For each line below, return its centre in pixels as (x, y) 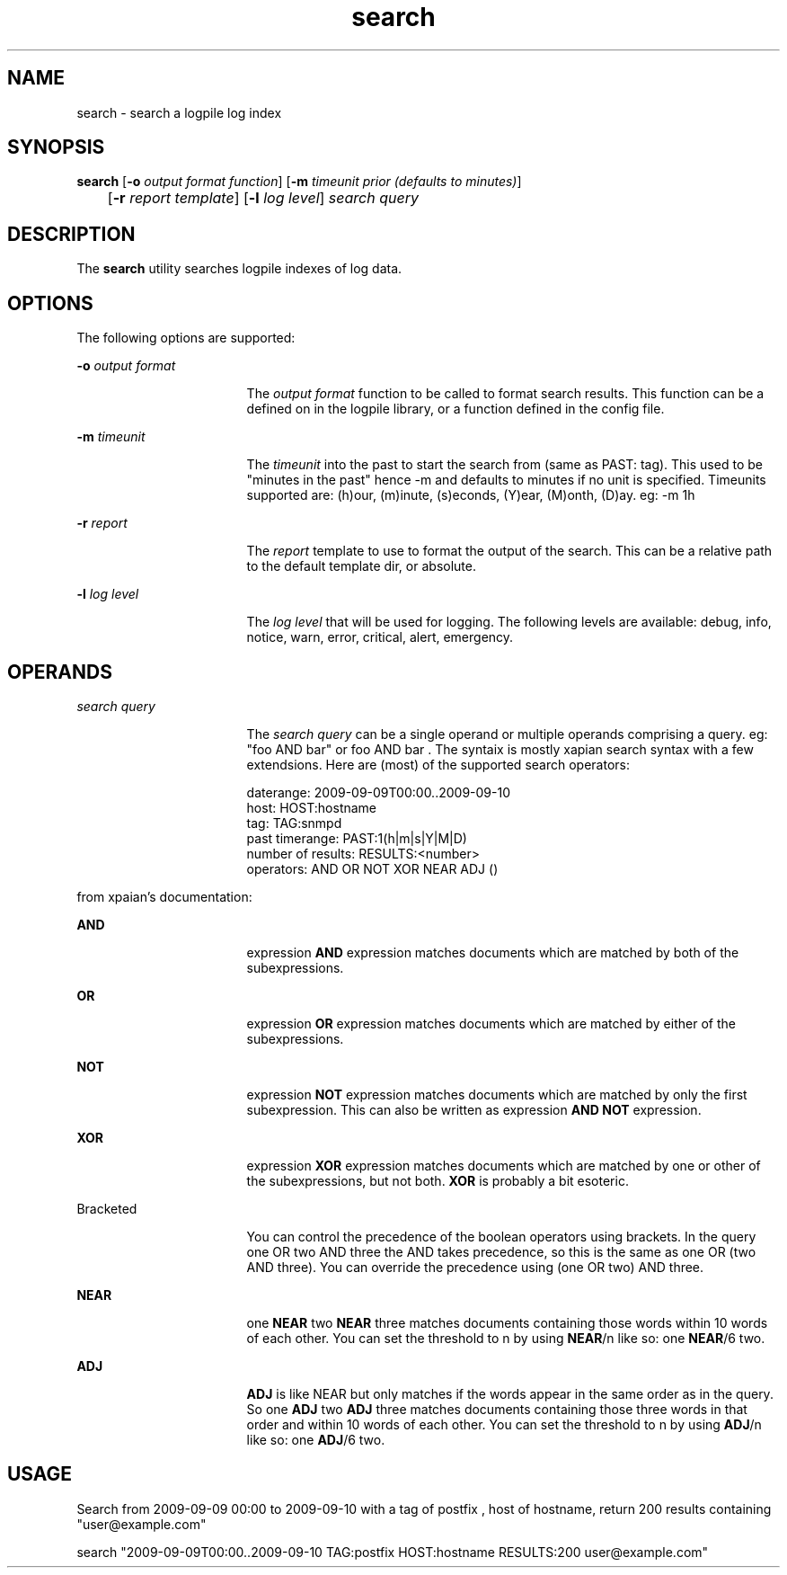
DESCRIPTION (71, 234)
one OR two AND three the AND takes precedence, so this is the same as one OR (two (501, 1251)
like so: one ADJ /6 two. (316, 1439)
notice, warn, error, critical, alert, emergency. (380, 637)
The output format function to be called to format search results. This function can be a (505, 394)
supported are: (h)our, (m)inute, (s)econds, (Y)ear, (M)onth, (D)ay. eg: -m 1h (471, 495)
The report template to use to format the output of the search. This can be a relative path (509, 551)
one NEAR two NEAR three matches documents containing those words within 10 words (507, 1322)
